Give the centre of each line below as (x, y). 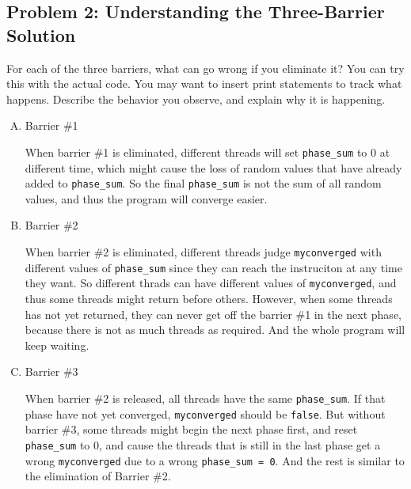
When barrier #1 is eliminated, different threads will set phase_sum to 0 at (207, 152)
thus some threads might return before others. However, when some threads (209, 299)
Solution (41, 34)
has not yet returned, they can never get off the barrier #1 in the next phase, (213, 314)
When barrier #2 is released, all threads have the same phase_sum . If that (205, 398)
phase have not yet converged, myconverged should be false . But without (205, 413)
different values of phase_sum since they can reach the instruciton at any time (213, 267)
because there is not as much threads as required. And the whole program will (215, 330)
